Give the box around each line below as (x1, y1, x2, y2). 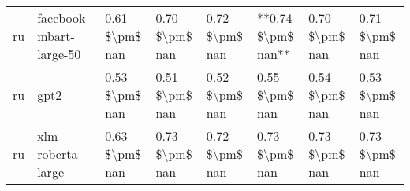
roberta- (37, 145, 82, 163)
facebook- (37, 9, 90, 27)
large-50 (37, 45, 81, 63)
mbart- (37, 27, 75, 45)
